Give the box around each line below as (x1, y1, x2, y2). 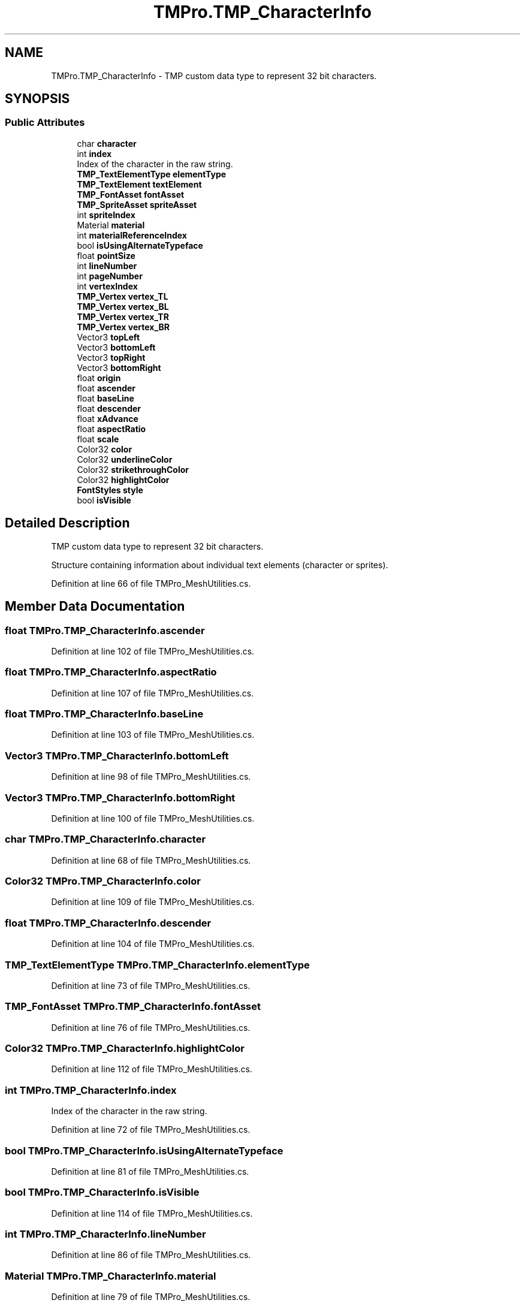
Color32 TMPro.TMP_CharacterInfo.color (5, 875, 201, 887)
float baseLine (77, 393, 134, 403)
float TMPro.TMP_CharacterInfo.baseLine (5, 708, 204, 720)
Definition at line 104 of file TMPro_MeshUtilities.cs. (51, 939, 255, 949)
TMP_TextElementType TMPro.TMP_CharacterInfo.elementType (5, 958, 310, 971)
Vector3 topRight (77, 352, 146, 363)
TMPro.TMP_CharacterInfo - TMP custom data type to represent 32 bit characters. (51, 70, 377, 81)
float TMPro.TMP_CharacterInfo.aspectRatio (5, 666, 217, 678)
